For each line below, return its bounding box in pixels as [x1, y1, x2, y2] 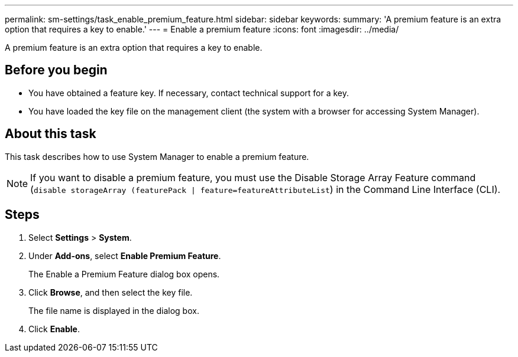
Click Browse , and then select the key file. [28, 287, 193, 297]
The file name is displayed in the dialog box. [28, 305, 199, 316]
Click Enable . [28, 323, 80, 334]
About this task [5, 126, 96, 142]
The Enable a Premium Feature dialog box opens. [28, 268, 220, 279]
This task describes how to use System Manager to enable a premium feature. [5, 151, 309, 162]
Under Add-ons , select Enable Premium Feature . [28, 250, 221, 261]
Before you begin [5, 63, 108, 78]
